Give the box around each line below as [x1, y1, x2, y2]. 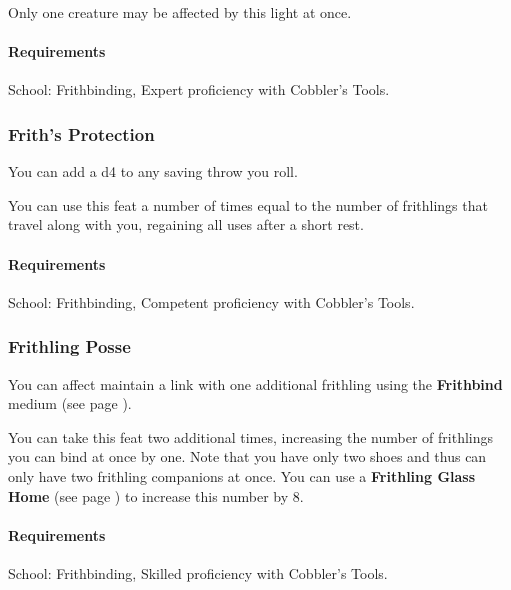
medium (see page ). [8, 393, 132, 414]
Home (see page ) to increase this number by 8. [8, 485, 304, 506]
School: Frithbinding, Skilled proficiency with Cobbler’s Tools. [8, 562, 388, 583]
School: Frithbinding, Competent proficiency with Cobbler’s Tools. [8, 291, 415, 312]
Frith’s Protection [8, 121, 155, 146]
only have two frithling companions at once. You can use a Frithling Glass [8, 465, 476, 486]
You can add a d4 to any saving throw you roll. [8, 161, 298, 182]
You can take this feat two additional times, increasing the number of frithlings [8, 426, 494, 447]
